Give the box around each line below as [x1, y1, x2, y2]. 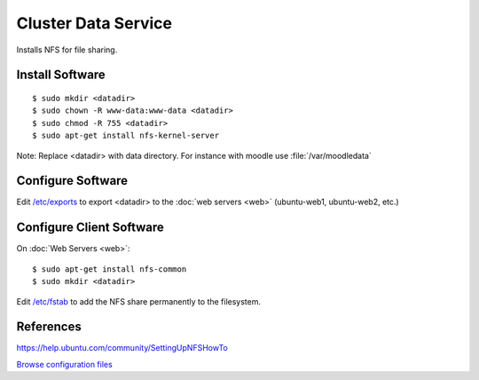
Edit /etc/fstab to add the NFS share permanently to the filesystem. [16, 296, 262, 306]
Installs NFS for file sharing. [16, 44, 118, 55]
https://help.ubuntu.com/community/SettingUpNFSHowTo [16, 343, 228, 353]
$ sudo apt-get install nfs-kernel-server [32, 131, 220, 141]
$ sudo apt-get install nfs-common [32, 264, 187, 274]
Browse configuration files [16, 359, 113, 369]
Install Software [16, 67, 106, 83]
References [16, 320, 82, 335]
